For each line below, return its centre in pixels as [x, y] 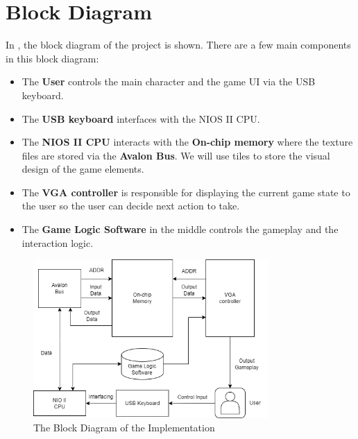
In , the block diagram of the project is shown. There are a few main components [178, 45]
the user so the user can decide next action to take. [131, 206]
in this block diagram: [52, 58]
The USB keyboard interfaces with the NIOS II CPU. [141, 118]
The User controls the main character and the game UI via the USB [169, 81]
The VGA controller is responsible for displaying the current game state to [186, 192]
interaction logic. [58, 242]
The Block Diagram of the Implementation [124, 428]
